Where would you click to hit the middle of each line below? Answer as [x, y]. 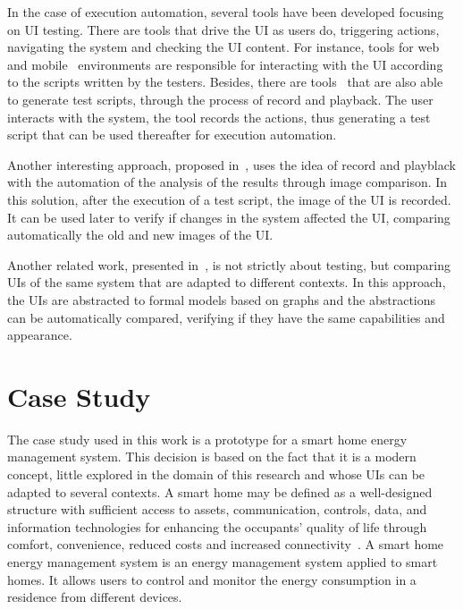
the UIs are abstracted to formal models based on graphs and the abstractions [222, 299]
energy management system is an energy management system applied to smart [223, 561]
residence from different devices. [95, 597]
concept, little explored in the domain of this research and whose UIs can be [216, 474]
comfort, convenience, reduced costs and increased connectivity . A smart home [226, 544]
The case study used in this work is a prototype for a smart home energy [207, 439]
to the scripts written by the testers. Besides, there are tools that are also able [225, 82]
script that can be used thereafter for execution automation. [172, 135]
